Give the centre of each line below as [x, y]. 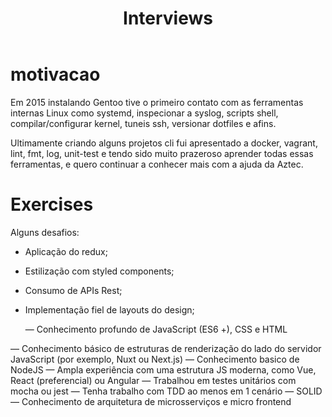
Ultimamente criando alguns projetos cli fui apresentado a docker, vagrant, [164, 143]
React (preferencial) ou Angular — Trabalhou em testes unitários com [153, 380]
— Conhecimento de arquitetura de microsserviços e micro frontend [151, 401]
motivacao [55, 74]
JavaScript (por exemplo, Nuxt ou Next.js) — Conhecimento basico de [155, 359]
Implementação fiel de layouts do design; [109, 309]
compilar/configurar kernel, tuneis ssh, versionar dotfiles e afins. [143, 123]
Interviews [168, 18]
